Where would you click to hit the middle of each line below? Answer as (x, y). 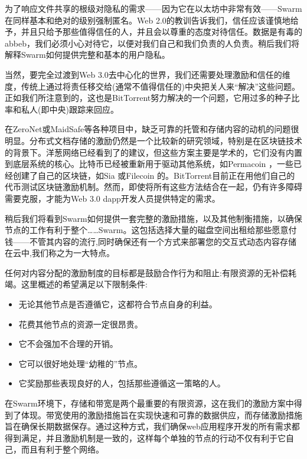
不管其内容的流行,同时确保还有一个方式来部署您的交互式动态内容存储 (163, 241)
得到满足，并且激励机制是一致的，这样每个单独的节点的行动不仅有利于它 (145, 437)
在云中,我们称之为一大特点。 (60, 253)
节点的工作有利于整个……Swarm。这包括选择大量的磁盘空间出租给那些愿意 (147, 230)
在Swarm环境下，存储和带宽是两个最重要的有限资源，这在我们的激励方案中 (149, 403)
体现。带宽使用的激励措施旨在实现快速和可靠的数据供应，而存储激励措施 (161, 414)
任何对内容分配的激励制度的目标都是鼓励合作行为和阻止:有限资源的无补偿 (146, 272)
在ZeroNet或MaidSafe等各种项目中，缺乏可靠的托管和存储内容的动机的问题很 (152, 129)
